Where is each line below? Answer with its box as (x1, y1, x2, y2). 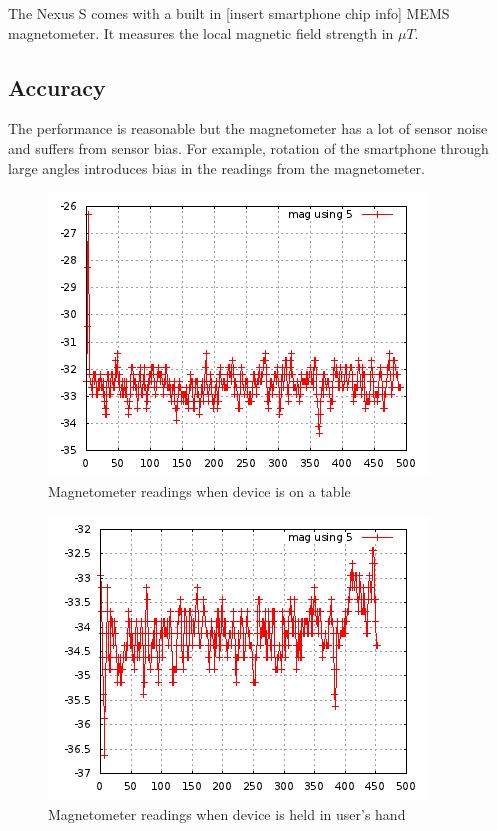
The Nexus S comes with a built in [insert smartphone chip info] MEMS (8, 3, 450, 23)
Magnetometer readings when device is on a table (48, 480, 351, 501)
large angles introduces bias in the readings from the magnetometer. (8, 157, 425, 178)
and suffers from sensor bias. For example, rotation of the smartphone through (8, 137, 489, 158)
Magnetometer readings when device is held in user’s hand (48, 803, 406, 824)
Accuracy (8, 71, 106, 102)
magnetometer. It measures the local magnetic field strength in (8, 22, 394, 43)
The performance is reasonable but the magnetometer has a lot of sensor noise (8, 118, 488, 139)
